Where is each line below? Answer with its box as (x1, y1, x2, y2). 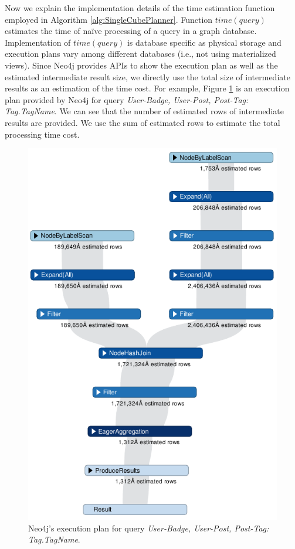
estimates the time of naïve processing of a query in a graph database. (5, 25, 257, 37)
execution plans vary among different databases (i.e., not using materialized (5, 47, 276, 60)
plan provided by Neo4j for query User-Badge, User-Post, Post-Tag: (5, 93, 249, 105)
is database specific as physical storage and (127, 36, 282, 48)
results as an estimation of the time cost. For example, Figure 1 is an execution (5, 82, 290, 94)
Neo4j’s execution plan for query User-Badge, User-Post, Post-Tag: (28, 521, 269, 534)
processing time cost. (5, 128, 80, 140)
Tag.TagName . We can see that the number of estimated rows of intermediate (5, 105, 284, 117)
